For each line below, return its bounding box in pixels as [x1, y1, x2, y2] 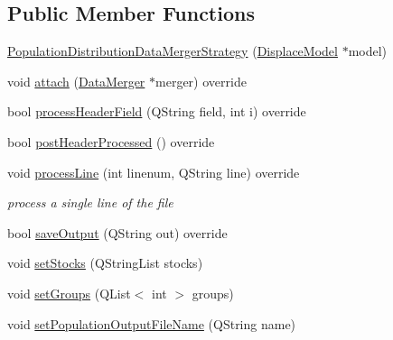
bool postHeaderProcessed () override [7, 132, 215, 151]
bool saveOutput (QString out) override [7, 223, 228, 242]
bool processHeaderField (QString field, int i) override [7, 102, 306, 121]
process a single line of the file [7, 193, 173, 212]
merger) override [155, 71, 247, 90]
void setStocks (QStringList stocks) [7, 253, 203, 272]
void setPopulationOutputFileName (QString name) [7, 314, 296, 333]
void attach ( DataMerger [7, 71, 145, 90]
